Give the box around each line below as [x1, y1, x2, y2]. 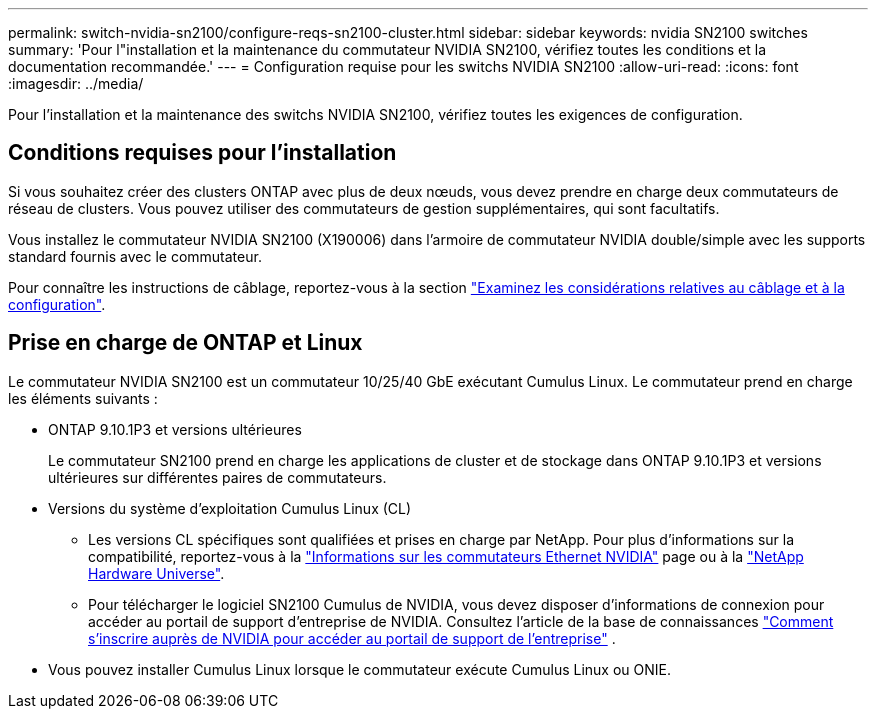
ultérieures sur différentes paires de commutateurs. [48, 468, 387, 486]
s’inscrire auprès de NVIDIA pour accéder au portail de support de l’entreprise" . [88, 629, 616, 647]
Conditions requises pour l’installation [8, 140, 397, 166]
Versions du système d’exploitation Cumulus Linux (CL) [48, 499, 412, 517]
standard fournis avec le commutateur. [8, 247, 262, 265]
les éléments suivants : [8, 389, 158, 407]
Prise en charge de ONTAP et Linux [8, 330, 363, 356]
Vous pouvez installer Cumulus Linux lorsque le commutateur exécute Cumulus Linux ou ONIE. [48, 660, 671, 678]
